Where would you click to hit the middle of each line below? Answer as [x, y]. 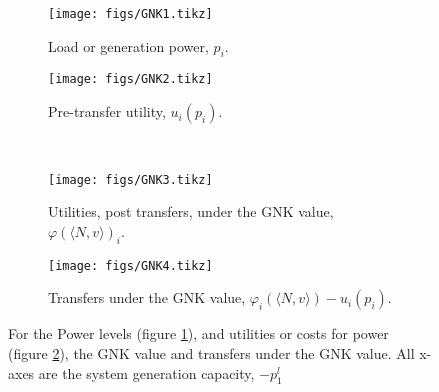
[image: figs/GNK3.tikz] [130, 179]
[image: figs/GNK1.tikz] [130, 14]
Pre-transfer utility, [107, 111]
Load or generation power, [128, 45]
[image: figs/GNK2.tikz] [130, 79]
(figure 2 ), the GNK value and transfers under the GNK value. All [211, 353]
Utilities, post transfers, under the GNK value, [191, 211]
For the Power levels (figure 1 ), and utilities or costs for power [198, 333]
